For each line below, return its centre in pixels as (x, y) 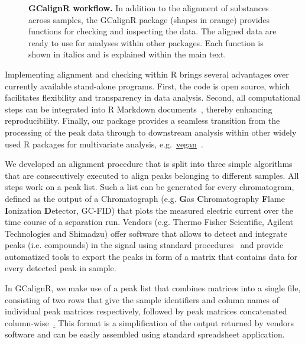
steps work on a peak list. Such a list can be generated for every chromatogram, (150, 187)
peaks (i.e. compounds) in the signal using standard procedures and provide (144, 245)
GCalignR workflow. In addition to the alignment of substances (149, 8)
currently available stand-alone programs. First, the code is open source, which (147, 86)
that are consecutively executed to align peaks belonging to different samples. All (152, 175)
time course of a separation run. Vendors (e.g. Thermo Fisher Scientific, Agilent (149, 222)
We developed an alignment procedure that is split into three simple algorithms (149, 164)
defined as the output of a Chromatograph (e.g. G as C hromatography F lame (145, 198)
